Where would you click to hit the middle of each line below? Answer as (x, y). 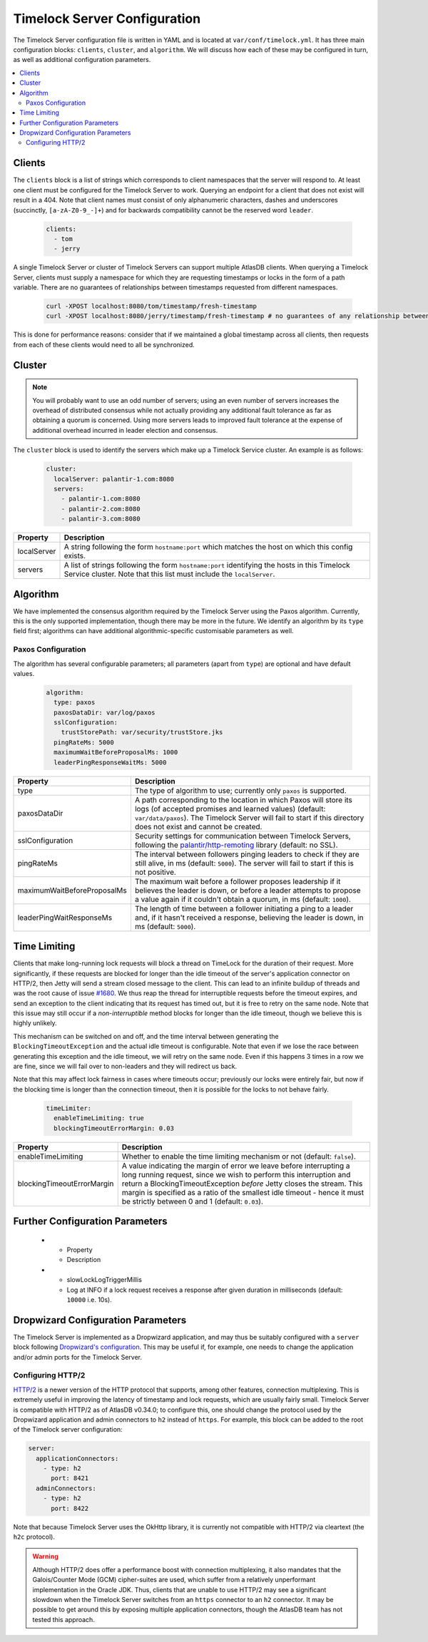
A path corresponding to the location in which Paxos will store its (244, 800)
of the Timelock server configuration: (68, 1430)
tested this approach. (64, 1619)
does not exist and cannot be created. (198, 826)
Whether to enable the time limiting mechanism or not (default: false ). (239, 1156)
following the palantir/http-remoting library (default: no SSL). (236, 845)
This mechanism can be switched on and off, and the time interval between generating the (146, 1036)
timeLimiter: (69, 1108)
